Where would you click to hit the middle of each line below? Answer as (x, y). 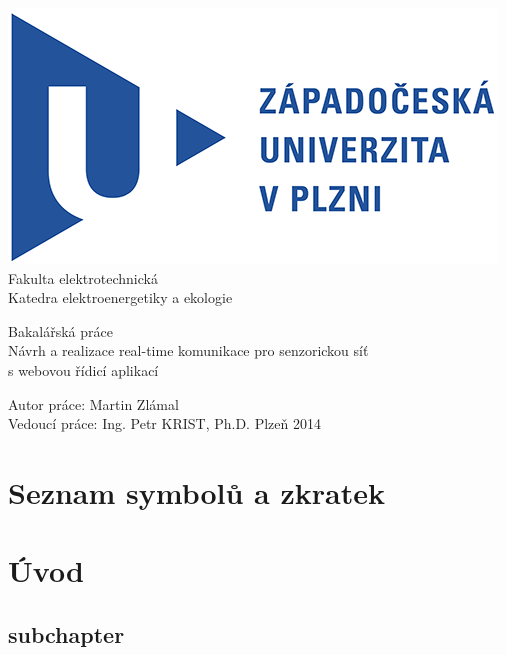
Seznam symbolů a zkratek (196, 491)
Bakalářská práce (60, 330)
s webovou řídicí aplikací (83, 369)
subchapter (66, 633)
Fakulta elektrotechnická (83, 277)
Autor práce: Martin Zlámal (93, 403)
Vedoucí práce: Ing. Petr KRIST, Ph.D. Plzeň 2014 (164, 423)
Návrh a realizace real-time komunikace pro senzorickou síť (188, 350)
